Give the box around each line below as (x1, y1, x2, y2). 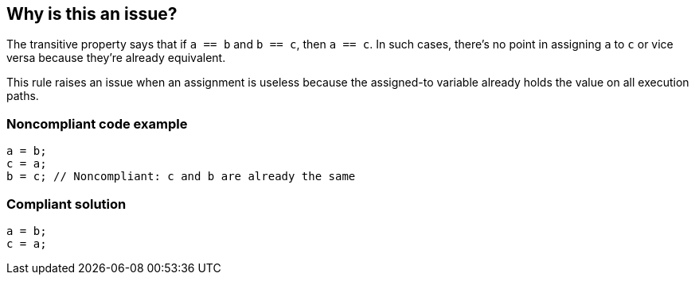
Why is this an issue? (6, 4, 178, 24)
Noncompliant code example (6, 115, 188, 132)
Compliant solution (6, 195, 127, 212)
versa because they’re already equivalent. (6, 51, 226, 65)
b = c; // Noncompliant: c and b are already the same (6, 170, 356, 183)
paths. (6, 89, 39, 103)
